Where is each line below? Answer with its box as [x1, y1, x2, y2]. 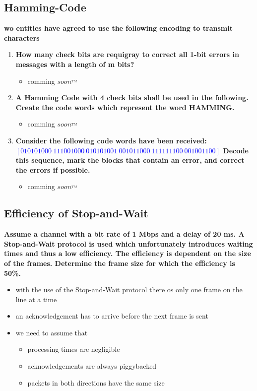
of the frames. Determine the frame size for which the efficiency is [4, 258, 235, 268]
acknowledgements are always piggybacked [27, 361, 157, 371]
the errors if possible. [15, 164, 90, 175]
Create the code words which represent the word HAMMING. [15, 102, 235, 112]
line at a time [15, 294, 57, 304]
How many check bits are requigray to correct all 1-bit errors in [15, 49, 239, 60]
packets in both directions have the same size [27, 377, 165, 388]
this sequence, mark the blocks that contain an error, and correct [15, 155, 245, 165]
